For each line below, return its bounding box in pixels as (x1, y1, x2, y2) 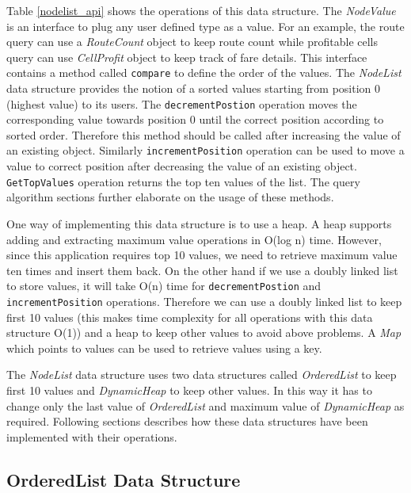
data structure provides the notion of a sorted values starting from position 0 (6, 80, 381, 97)
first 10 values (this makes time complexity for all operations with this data (6, 308, 373, 325)
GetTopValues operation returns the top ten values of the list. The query (6, 173, 360, 189)
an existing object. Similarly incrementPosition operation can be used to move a (6, 142, 405, 159)
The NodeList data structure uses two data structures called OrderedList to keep (6, 366, 397, 383)
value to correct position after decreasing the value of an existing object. (6, 158, 357, 174)
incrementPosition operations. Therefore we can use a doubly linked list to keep (6, 293, 402, 309)
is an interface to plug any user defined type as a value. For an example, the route (6, 17, 405, 34)
